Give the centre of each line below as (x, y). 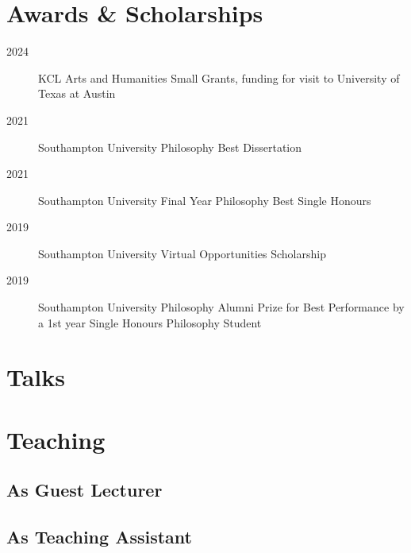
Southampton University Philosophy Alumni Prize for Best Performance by (221, 307)
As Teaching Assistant (99, 537)
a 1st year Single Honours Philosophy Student (150, 322)
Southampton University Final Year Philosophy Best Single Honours (205, 200)
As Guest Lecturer (85, 490)
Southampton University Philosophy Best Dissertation (170, 147)
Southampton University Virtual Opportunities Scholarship (182, 253)
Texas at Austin (77, 93)
